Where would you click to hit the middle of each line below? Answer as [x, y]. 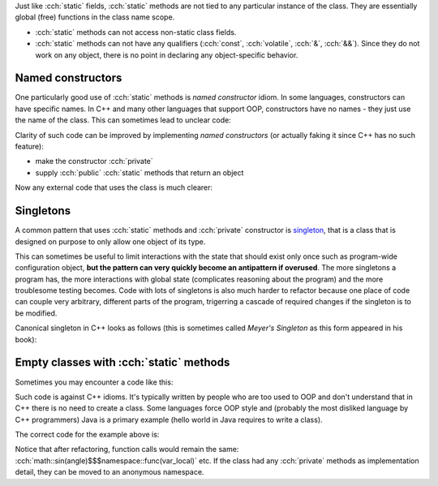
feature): [29, 147]
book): [26, 339]
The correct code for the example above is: [87, 435]
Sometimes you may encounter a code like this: [94, 382]
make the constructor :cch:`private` [94, 161]
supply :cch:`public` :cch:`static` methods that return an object [140, 172]
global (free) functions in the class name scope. [95, 17]
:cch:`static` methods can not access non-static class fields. [136, 32]
